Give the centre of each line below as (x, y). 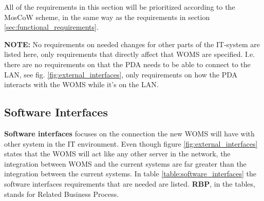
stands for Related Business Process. (62, 194)
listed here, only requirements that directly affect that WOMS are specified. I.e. (130, 54)
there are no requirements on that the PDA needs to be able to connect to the (127, 64)
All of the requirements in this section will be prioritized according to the (120, 7)
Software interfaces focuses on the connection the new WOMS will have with (129, 133)
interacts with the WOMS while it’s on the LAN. (81, 84)
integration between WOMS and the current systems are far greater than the (125, 163)
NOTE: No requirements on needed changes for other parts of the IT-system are (132, 44)
